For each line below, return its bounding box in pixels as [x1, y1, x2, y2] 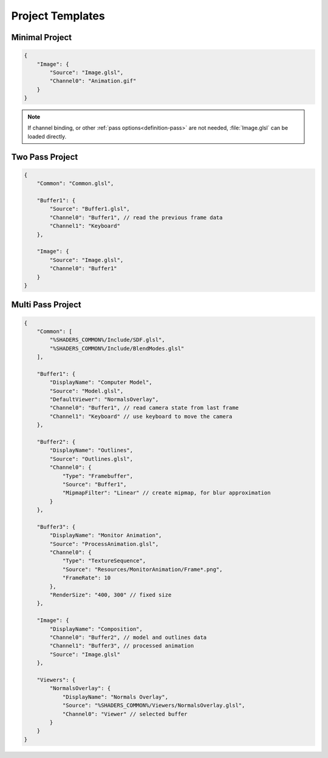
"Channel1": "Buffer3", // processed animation [49, 643, 194, 649]
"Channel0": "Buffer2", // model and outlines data [49, 634, 207, 641]
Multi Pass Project [11, 299, 81, 310]
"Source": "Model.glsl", [49, 388, 124, 394]
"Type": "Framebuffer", [62, 473, 134, 479]
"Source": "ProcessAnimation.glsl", [49, 541, 159, 547]
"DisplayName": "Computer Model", [49, 379, 152, 386]
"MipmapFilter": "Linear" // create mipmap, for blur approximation [62, 490, 271, 496]
